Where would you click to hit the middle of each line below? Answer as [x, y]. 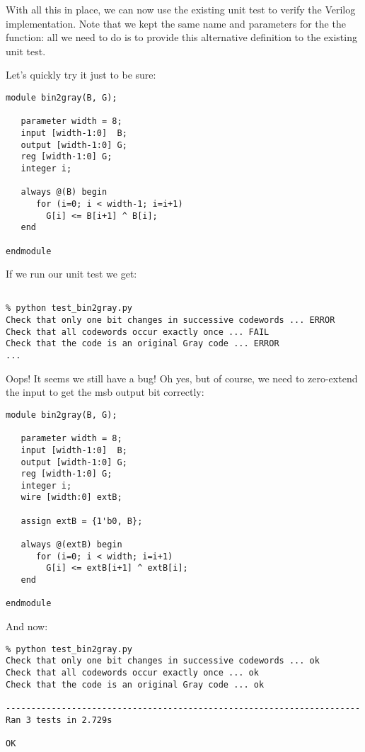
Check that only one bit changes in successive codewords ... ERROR [170, 320]
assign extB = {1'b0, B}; [82, 521]
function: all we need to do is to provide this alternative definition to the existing [181, 37]
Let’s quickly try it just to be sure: [81, 75]
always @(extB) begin [71, 545]
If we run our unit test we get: [71, 274]
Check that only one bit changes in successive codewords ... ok [163, 661]
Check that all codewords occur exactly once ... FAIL [138, 332]
